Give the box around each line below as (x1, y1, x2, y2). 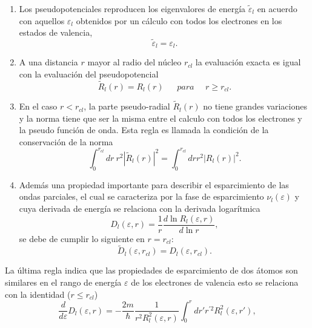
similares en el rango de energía (5, 276, 122, 288)
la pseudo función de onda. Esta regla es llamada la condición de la (19, 123, 269, 136)
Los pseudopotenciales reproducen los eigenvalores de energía (19, 2, 246, 15)
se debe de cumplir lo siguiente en (19, 232, 145, 244)
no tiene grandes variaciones (203, 100, 307, 113)
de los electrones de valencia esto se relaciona (131, 276, 299, 288)
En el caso (19, 100, 58, 113)
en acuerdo (257, 2, 297, 15)
